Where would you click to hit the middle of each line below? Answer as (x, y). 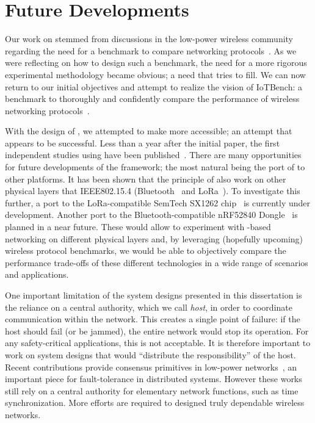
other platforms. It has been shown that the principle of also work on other (146, 179)
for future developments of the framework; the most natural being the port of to (155, 167)
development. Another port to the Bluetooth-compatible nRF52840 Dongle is (151, 215)
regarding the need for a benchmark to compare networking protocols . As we (151, 50)
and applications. (37, 274)
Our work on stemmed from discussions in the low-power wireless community (149, 39)
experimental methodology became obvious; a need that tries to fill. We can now (155, 74)
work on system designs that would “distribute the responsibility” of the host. (150, 354)
